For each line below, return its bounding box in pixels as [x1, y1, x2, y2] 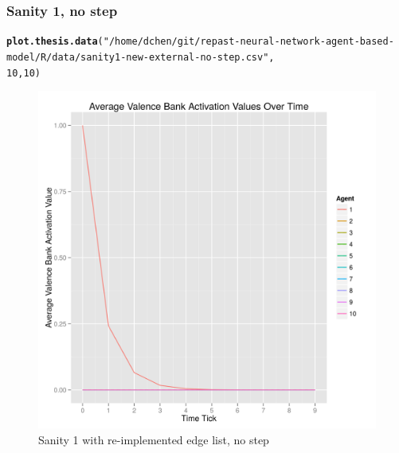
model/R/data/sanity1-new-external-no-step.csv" [6, 51, 269, 63]
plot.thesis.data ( [6, 36, 104, 48]
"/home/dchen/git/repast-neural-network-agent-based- [103, 36, 394, 48]
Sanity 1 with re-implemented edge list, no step [38, 431, 269, 447]
